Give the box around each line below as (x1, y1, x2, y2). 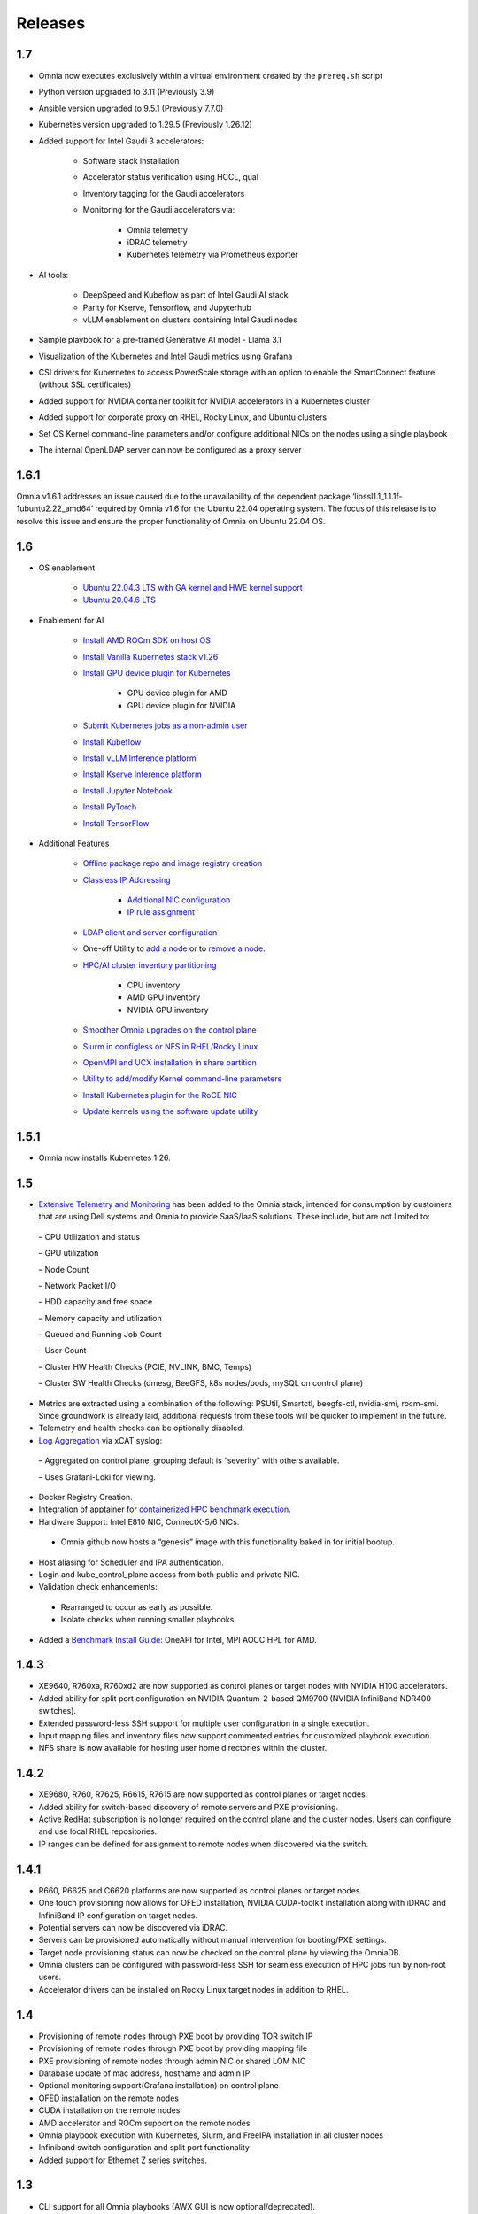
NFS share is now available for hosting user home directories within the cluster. (38, 1743, 328, 1753)
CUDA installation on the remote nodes (38, 2105, 181, 2116)
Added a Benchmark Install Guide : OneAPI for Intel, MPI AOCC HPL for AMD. (38, 1634, 318, 1645)
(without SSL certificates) (38, 379, 132, 390)
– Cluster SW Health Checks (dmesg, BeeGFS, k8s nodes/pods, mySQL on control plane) (38, 1378, 364, 1389)
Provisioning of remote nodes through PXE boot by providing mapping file (38, 2043, 308, 2054)
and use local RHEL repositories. (38, 1826, 158, 1837)
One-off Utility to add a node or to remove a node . (82, 943, 266, 954)
